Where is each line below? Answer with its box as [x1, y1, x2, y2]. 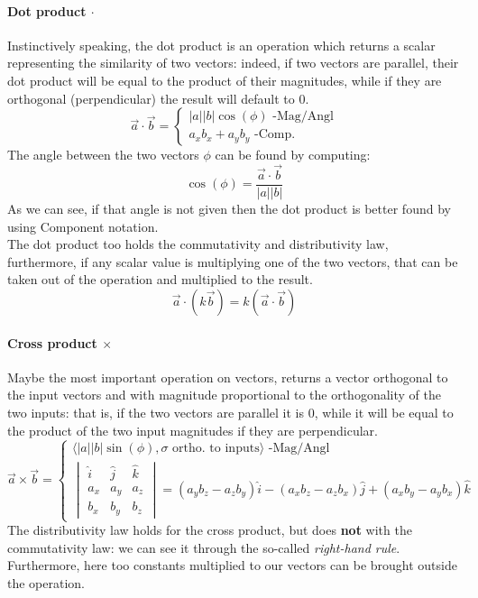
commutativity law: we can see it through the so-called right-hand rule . [7, 538, 400, 557]
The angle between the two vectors [7, 145, 199, 164]
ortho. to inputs [172, 442, 260, 455]
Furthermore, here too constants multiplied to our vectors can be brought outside [7, 556, 457, 575]
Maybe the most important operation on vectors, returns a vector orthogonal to [7, 367, 448, 386]
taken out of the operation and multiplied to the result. [7, 270, 313, 289]
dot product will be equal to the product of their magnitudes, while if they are [7, 70, 442, 89]
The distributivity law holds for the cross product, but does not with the [7, 520, 412, 539]
